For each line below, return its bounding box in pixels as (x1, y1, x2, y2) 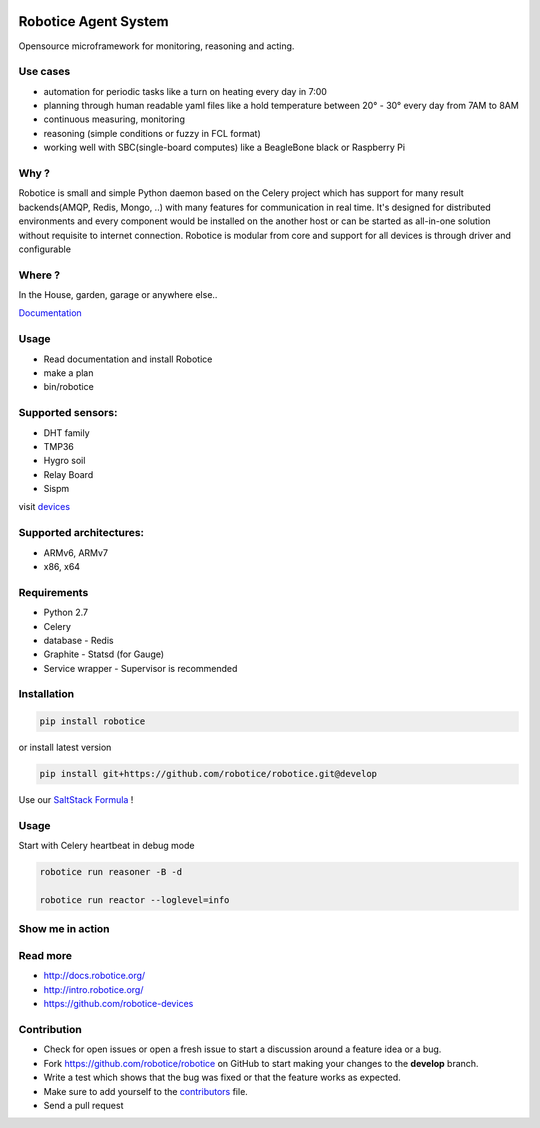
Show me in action (18, 922, 110, 936)
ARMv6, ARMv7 (43, 546, 109, 559)
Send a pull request (43, 1099, 124, 1111)
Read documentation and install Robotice (43, 353, 213, 365)
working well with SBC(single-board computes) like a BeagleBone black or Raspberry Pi (43, 141, 405, 154)
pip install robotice (39, 716, 146, 727)
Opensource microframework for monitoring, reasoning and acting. (18, 40, 295, 52)
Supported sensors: (18, 406, 118, 420)
